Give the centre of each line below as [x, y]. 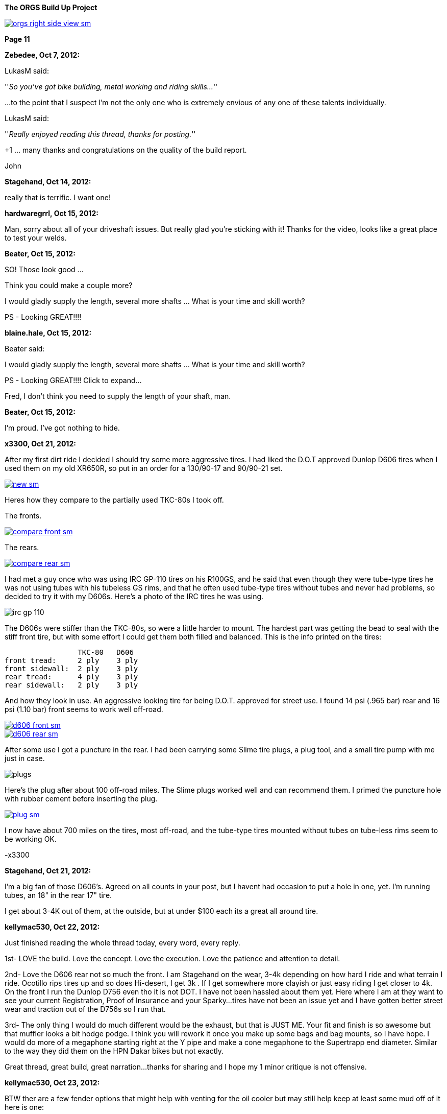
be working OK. [31, 839]
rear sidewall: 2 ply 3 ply [71, 685]
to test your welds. [36, 238]
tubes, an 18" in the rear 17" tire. [58, 895]
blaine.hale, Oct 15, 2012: [48, 333]
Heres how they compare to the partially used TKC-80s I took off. [114, 500]
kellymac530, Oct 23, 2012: [52, 1083]
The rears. [22, 547]
